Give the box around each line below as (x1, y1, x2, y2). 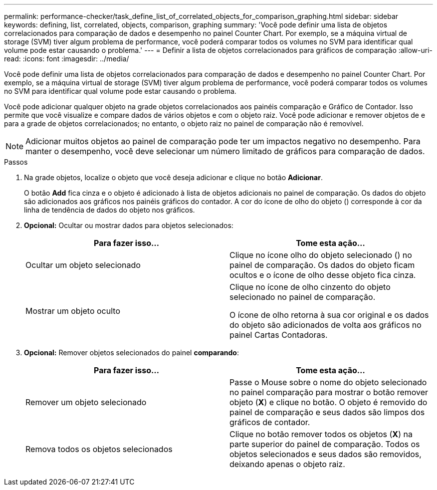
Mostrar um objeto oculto (25, 306, 120, 316)
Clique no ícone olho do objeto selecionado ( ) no (229, 250, 412, 260)
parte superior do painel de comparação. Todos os (229, 439, 420, 449)
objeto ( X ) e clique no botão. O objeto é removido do (229, 397, 428, 407)
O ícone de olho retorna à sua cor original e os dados (229, 310, 429, 320)
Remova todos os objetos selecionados (25, 444, 173, 454)
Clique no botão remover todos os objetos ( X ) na (229, 429, 413, 439)
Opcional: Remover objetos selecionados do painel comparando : (24, 348, 239, 357)
